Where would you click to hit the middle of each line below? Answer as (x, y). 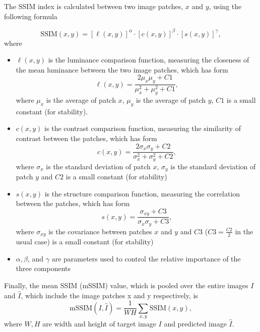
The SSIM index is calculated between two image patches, (94, 6)
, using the (225, 6)
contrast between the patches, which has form (86, 138)
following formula (31, 16)
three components (43, 268)
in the (244, 231)
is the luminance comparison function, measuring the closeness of (149, 60)
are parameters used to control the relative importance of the (146, 258)
